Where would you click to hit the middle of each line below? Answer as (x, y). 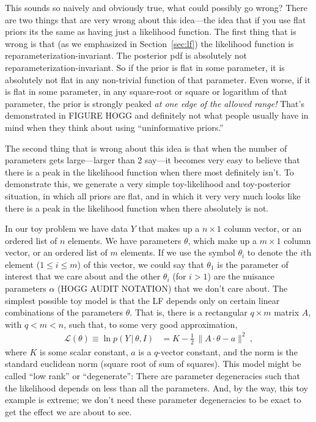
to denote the (272, 252)
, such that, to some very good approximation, (151, 324)
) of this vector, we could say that (141, 264)
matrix (287, 312)
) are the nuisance (241, 276)
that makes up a (169, 228)
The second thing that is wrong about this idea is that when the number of (146, 148)
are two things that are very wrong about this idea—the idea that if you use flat (156, 19)
